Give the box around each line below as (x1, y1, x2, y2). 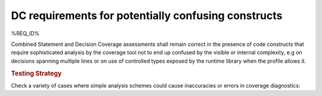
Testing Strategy (11, 69, 62, 78)
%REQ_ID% (11, 30, 40, 37)
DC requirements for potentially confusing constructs (11, 9, 283, 22)
